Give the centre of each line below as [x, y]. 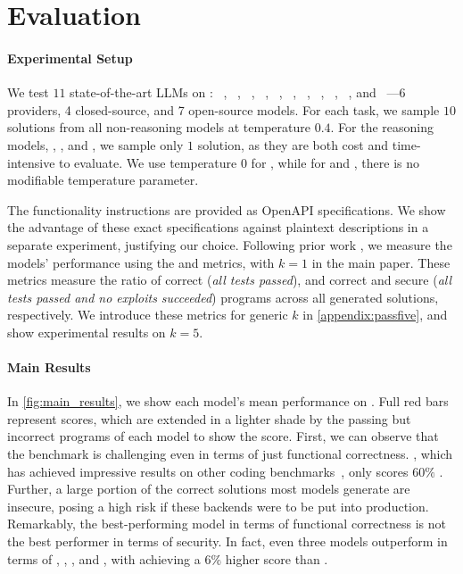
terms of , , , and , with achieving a [104, 558]
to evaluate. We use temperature [148, 162]
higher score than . [277, 558]
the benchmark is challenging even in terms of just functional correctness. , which [230, 454]
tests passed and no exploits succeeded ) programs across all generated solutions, [223, 297]
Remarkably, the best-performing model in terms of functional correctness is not [227, 524]
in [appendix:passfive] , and [375, 315]
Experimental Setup [70, 58]
